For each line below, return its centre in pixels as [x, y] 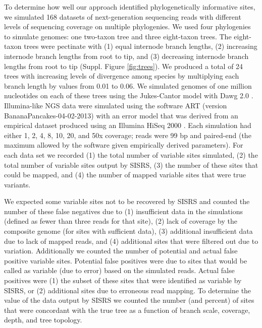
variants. [17, 184]
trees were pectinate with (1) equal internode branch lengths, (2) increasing [141, 46]
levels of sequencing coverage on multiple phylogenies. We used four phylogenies [127, 26]
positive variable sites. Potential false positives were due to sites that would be [126, 260]
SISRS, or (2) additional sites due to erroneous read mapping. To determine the [128, 290]
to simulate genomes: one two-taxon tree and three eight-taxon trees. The [118, 36]
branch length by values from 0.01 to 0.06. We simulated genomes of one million [128, 85]
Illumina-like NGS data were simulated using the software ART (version [116, 105]
